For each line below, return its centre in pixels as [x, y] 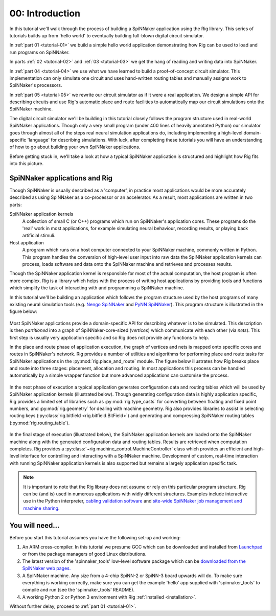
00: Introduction [45, 13]
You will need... [34, 525]
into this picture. [27, 164]
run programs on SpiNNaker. [40, 52]
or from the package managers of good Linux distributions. [84, 554]
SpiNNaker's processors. [36, 85]
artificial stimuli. [39, 236]
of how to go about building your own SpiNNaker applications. [75, 147]
